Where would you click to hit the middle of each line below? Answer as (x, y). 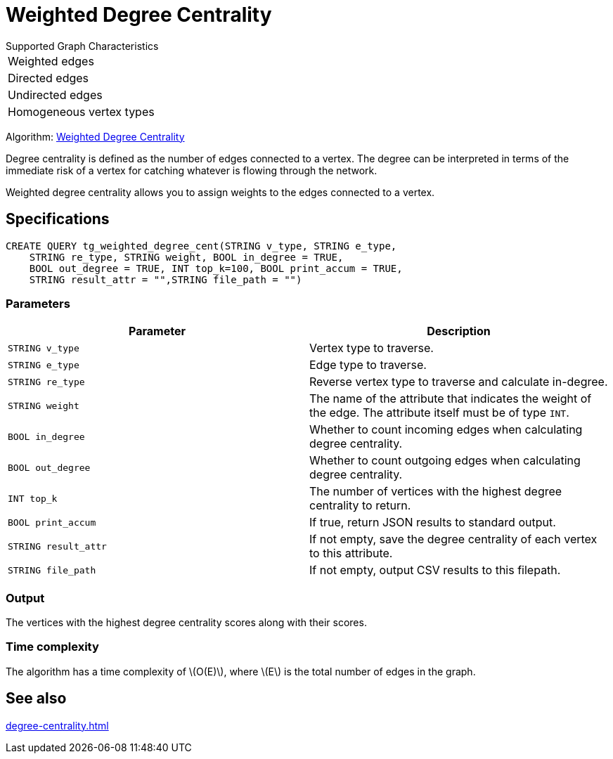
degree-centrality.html (57, 725)
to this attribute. (351, 553)
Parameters (38, 303)
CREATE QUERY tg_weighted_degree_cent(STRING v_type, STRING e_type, (201, 246)
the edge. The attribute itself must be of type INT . (439, 413)
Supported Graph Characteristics (82, 46)
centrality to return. (360, 506)
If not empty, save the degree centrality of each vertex (453, 539)
